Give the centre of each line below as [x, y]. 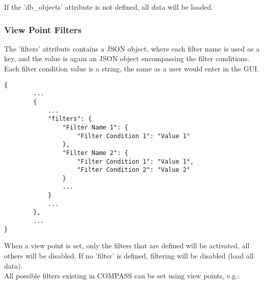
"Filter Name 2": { [95, 153]
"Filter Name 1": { [95, 127]
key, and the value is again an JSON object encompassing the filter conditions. [127, 58]
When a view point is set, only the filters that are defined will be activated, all [127, 246]
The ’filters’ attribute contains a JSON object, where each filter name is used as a [132, 48]
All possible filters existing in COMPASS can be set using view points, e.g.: [122, 276]
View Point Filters [43, 29]
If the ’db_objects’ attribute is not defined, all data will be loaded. [109, 7]
